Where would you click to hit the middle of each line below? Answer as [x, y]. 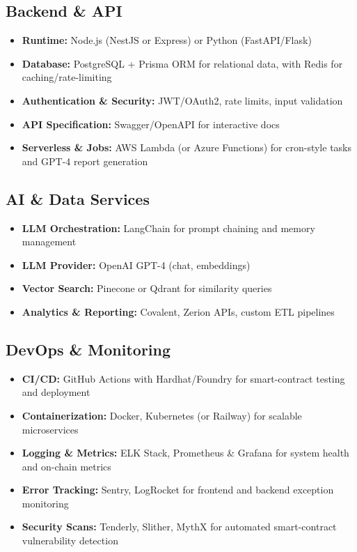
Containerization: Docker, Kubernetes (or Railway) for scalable [162, 415]
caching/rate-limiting [67, 77]
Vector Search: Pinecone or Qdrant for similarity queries [147, 288]
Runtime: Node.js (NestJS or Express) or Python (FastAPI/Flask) [167, 40]
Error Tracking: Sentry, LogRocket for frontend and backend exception [178, 490]
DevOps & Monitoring [88, 349]
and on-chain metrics [66, 466]
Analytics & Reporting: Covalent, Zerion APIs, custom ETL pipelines [178, 311]
